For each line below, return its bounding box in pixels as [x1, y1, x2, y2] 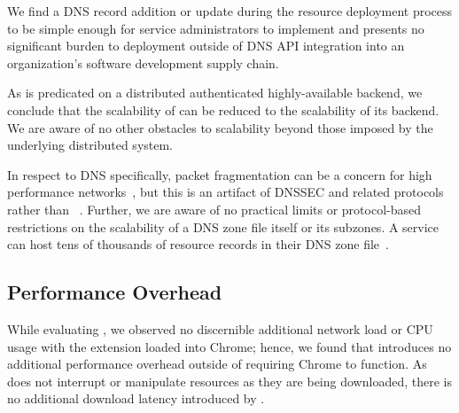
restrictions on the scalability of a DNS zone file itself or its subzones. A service [7, 217, 440, 236]
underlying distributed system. [7, 136, 174, 154]
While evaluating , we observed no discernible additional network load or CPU [7, 319, 433, 338]
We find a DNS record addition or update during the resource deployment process [7, 2, 453, 19]
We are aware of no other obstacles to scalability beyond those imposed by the [7, 118, 433, 136]
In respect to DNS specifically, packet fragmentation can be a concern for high [7, 165, 432, 183]
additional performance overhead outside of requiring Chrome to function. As [7, 355, 427, 373]
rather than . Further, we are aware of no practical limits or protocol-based [7, 199, 421, 218]
